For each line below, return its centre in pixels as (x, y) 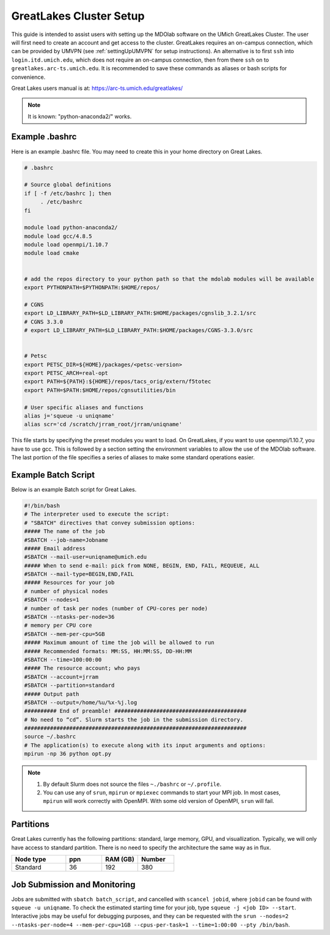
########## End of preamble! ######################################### (135, 711)
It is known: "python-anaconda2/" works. (80, 116)
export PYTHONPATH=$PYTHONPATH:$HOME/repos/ (92, 288)
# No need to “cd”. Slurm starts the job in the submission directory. (134, 719)
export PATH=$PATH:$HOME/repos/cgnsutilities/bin (100, 390)
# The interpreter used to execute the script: (97, 514)
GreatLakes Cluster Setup (78, 16)
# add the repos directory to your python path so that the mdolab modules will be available (169, 279)
